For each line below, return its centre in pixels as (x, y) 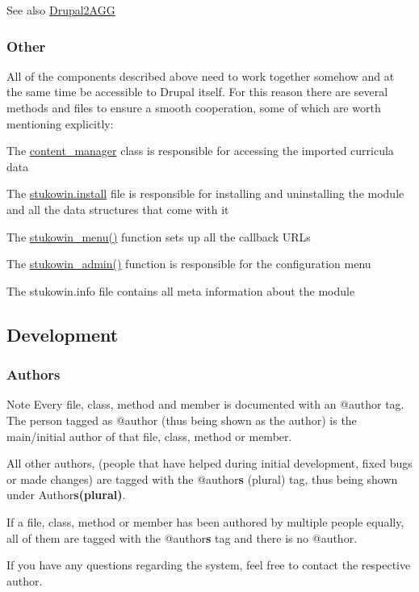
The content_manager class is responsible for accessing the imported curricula (200, 151)
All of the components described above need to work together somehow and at (201, 76)
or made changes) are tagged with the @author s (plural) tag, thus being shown (202, 479)
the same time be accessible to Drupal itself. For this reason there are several (197, 92)
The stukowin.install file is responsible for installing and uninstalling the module (205, 193)
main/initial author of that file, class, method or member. (149, 436)
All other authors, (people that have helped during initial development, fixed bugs (209, 463)
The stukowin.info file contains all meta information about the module (181, 290)
